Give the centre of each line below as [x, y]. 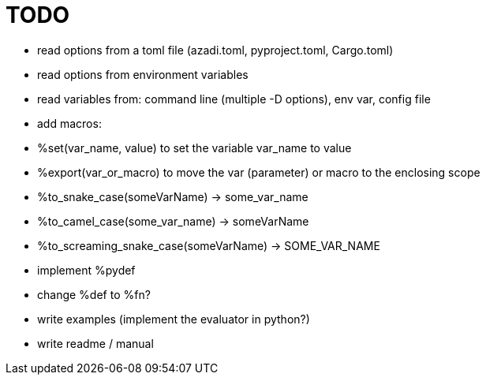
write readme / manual [95, 343]
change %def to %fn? [94, 294]
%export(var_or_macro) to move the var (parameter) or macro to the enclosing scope [259, 172]
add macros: [69, 123]
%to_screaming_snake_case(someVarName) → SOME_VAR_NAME [209, 245]
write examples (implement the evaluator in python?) [174, 319]
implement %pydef [86, 270]
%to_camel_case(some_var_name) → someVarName [173, 221]
